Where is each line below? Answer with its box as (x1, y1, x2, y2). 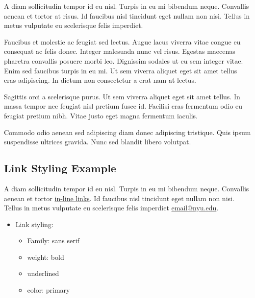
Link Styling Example (4, 160, 116, 176)
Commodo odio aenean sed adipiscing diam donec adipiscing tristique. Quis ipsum (4, 127, 251, 137)
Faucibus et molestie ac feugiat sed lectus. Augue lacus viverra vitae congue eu (4, 36, 241, 46)
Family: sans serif (27, 235, 79, 246)
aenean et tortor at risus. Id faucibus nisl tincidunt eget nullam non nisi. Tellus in (4, 10, 250, 21)
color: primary (27, 285, 70, 295)
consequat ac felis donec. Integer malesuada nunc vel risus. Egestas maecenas (4, 46, 235, 56)
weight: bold (27, 252, 64, 262)
